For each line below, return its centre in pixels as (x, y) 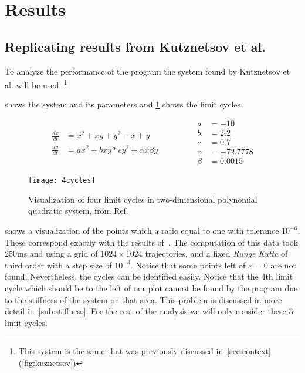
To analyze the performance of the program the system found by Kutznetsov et (148, 71)
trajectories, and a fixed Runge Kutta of (216, 253)
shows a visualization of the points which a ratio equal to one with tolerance (142, 231)
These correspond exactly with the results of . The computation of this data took (152, 242)
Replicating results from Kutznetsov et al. (135, 46)
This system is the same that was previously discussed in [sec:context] (145, 351)
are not (283, 265)
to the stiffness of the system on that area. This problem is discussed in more (143, 299)
